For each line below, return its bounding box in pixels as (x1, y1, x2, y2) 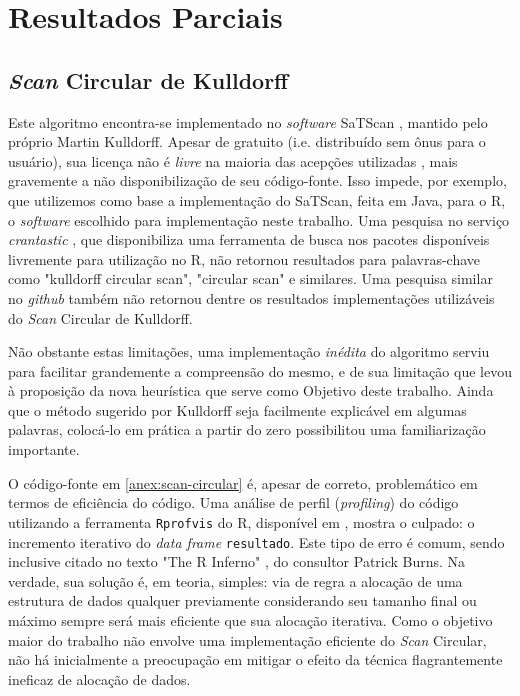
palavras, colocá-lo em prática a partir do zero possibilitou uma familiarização (8, 419, 486, 440)
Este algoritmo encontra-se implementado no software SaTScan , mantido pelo (8, 111, 488, 132)
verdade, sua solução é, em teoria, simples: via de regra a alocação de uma (8, 570, 463, 591)
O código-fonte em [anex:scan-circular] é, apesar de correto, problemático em (8, 472, 478, 493)
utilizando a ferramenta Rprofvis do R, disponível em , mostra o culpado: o (8, 511, 475, 532)
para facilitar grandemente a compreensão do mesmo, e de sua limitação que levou (8, 360, 512, 381)
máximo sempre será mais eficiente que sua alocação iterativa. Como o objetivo (8, 609, 493, 630)
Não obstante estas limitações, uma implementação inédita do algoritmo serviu (8, 341, 490, 362)
